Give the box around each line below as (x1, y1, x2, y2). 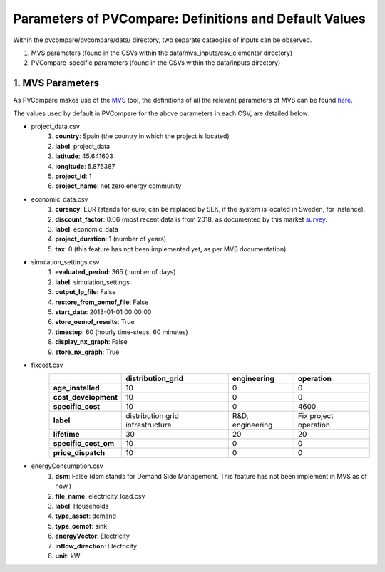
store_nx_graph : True (55, 348, 120, 356)
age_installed (53, 383, 100, 393)
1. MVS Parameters (13, 77, 100, 89)
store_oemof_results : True (55, 318, 135, 326)
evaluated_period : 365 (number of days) (55, 268, 176, 276)
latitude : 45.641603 (55, 152, 113, 160)
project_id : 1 (55, 172, 92, 180)
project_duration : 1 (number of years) (55, 235, 167, 244)
